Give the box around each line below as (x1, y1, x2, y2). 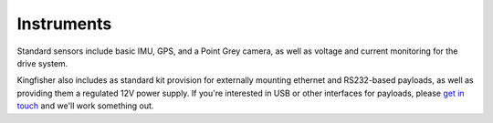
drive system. (16, 57, 68, 68)
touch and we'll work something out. (16, 100, 154, 111)
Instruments (16, 14, 112, 34)
